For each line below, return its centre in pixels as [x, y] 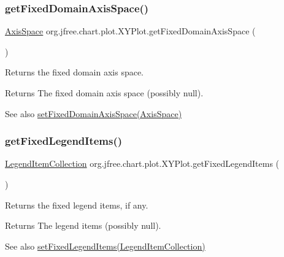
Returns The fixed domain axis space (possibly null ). [104, 93]
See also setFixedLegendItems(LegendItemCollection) [105, 246]
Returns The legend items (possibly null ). [83, 225]
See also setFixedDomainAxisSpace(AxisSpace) [94, 113]
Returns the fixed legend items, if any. [77, 205]
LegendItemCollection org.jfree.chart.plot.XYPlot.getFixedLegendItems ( [142, 163]
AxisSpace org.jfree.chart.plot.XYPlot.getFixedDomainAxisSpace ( [130, 31]
